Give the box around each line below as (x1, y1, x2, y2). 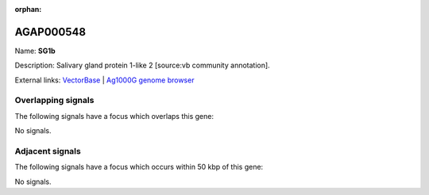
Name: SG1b (14, 46, 56, 55)
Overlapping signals (14, 95, 95, 106)
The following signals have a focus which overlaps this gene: (14, 111, 214, 120)
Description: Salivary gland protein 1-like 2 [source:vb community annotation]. (14, 60, 270, 71)
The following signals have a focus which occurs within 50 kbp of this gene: (14, 162, 264, 172)
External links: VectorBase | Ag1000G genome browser (14, 75, 195, 85)
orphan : (14, 5, 42, 13)
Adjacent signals (14, 145, 81, 156)
